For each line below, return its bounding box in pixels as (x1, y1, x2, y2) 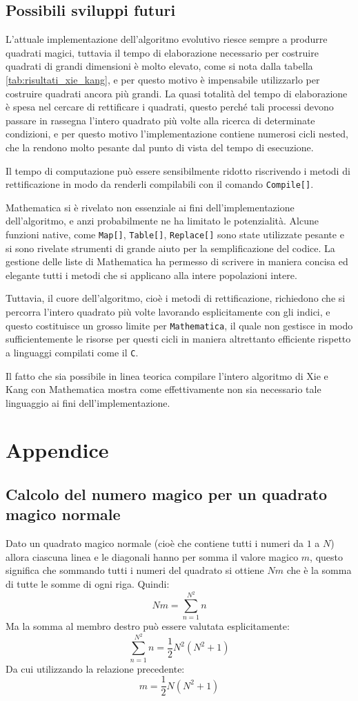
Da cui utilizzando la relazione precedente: (6, 661, 185, 675)
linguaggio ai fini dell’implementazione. (6, 395, 170, 410)
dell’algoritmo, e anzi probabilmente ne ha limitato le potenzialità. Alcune (6, 213, 319, 228)
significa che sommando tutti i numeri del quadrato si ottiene (6, 563, 264, 577)
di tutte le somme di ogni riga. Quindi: (6, 577, 170, 591)
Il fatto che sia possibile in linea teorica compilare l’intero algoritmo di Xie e (6, 368, 328, 383)
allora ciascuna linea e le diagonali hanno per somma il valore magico (6, 549, 299, 564)
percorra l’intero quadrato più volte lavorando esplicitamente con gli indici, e (6, 305, 330, 319)
